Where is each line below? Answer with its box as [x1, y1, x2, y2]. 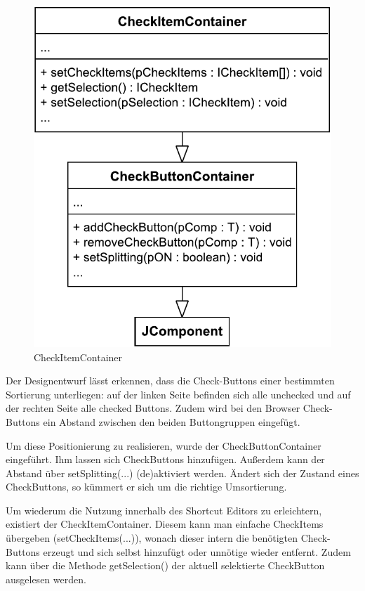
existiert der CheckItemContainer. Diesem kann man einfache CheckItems [6, 517, 324, 531]
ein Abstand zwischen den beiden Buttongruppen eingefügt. [43, 414, 300, 429]
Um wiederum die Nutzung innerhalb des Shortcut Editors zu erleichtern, [6, 502, 322, 517]
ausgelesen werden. [6, 571, 86, 586]
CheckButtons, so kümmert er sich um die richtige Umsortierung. [6, 479, 287, 494]
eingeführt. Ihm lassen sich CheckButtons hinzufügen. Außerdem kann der [6, 452, 325, 467]
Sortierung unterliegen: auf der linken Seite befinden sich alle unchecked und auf [6, 387, 351, 401]
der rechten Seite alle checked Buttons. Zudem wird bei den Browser [6, 401, 300, 415]
